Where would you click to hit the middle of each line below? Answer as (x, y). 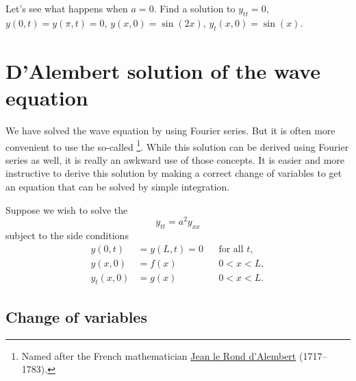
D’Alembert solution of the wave (163, 70)
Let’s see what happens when (67, 8)
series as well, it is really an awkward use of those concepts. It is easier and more (175, 159)
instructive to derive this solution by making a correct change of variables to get (174, 173)
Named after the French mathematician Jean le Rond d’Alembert (159, 355)
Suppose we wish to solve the (67, 209)
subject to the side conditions (67, 235)
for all (231, 249)
